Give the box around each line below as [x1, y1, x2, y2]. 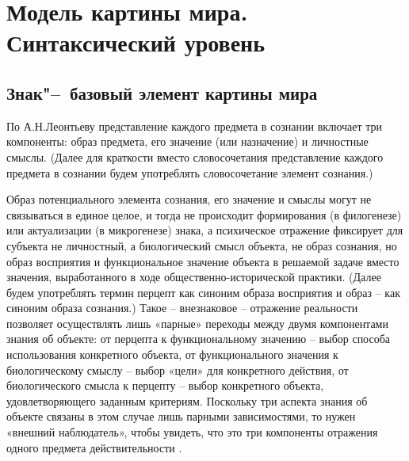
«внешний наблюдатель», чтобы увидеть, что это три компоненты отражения [6, 424, 378, 440]
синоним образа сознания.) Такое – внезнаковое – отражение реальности [6, 299, 358, 316]
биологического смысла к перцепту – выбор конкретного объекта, [6, 377, 324, 394]
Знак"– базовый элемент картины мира [6, 80, 318, 105]
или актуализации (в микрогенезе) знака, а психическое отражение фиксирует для [6, 222, 403, 238]
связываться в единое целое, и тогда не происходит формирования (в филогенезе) [6, 206, 402, 223]
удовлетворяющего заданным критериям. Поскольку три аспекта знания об [6, 392, 368, 409]
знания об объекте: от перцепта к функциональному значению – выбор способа [6, 330, 391, 347]
